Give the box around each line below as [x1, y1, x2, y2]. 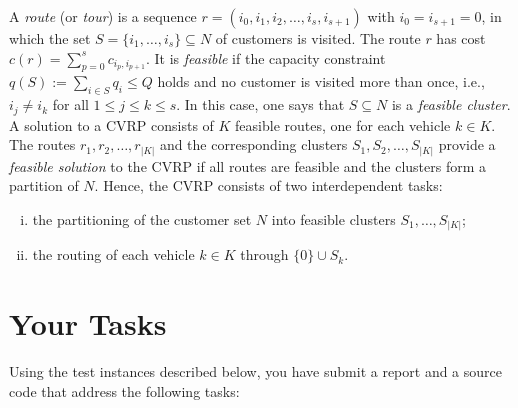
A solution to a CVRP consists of [9, 114, 214, 135]
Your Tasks [9, 303, 167, 344]
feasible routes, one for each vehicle [235, 114, 451, 135]
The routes [9, 134, 76, 155]
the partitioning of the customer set [32, 208, 252, 229]
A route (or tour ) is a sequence [9, 6, 197, 26]
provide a [438, 134, 496, 155]
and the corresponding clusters [159, 134, 348, 155]
